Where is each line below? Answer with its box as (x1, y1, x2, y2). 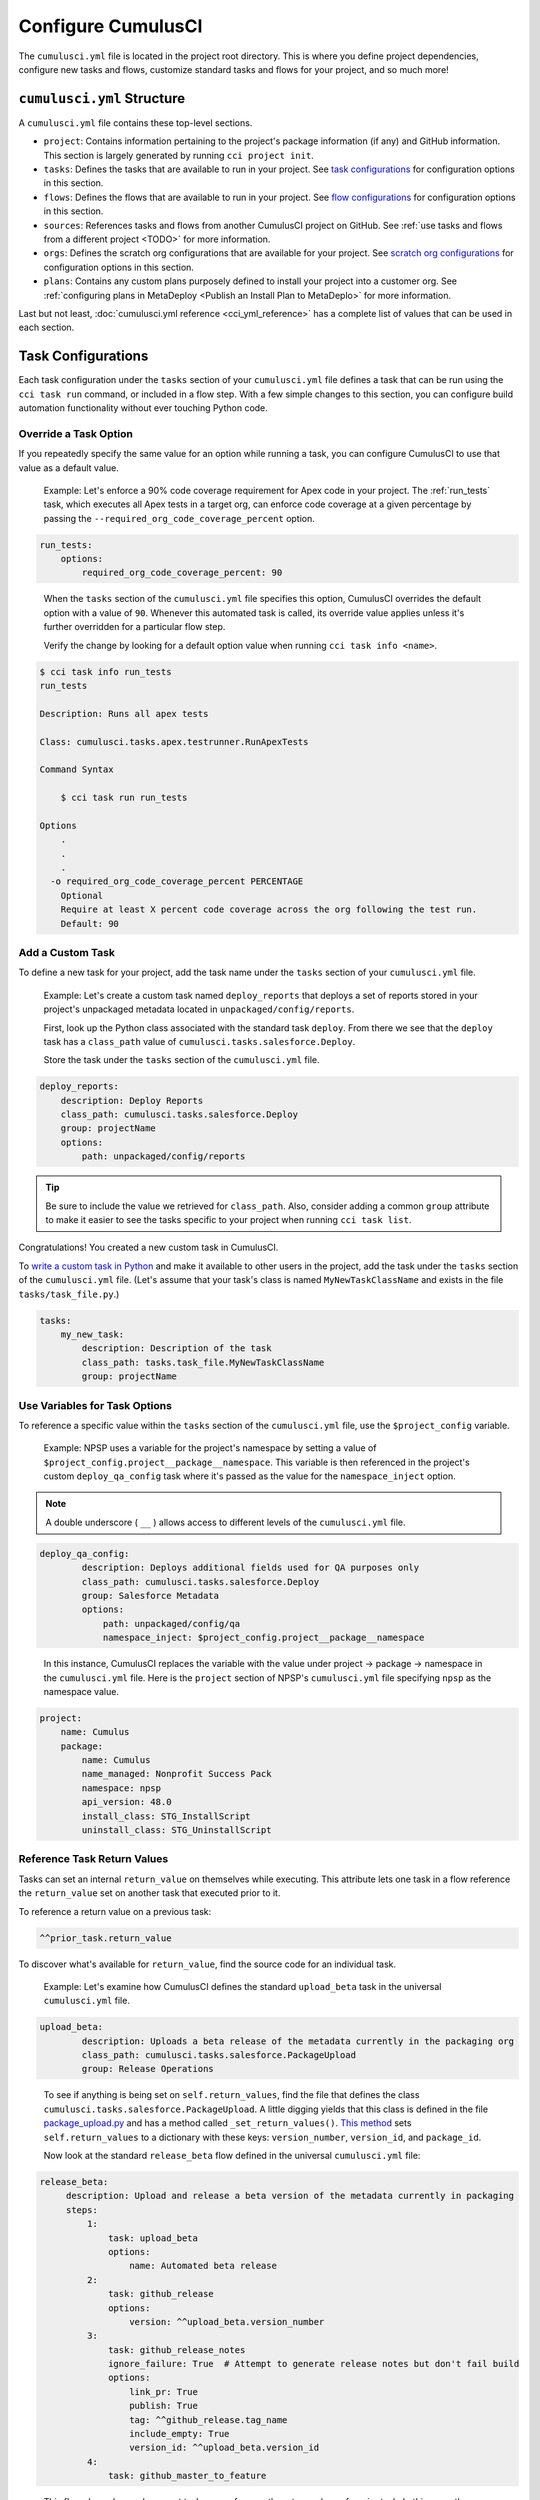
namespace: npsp (81, 1782, 162, 1794)
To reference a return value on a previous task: (18, 1905, 212, 1917)
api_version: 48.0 (81, 1796, 172, 1808)
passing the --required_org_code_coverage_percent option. (43, 512, 315, 524)
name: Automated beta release (128, 2260, 277, 2272)
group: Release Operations (81, 2063, 214, 2075)
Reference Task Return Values (18, 1852, 169, 1866)
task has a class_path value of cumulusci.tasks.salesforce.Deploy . (43, 1035, 356, 1047)
